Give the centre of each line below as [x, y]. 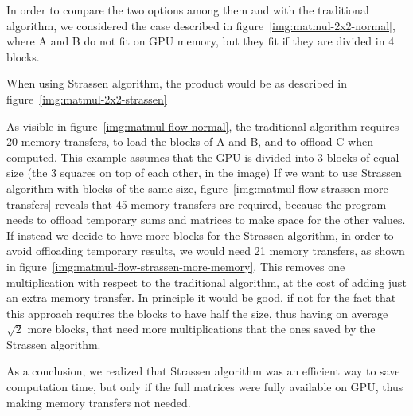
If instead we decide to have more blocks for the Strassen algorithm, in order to [200, 235]
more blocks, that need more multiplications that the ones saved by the [201, 329]
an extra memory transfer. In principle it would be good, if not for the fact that [201, 298]
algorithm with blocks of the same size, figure [117, 188]
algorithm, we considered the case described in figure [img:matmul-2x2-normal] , [201, 25]
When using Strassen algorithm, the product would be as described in [177, 83]
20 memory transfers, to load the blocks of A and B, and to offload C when [190, 141]
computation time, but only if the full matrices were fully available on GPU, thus [205, 387]
